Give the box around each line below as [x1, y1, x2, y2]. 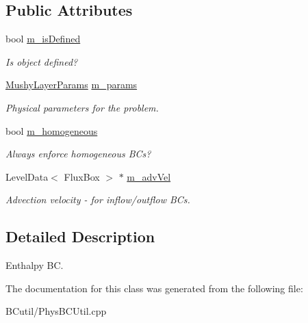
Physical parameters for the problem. [5, 100, 159, 114]
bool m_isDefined [5, 31, 81, 46]
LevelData [5, 169, 49, 183]
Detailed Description [5, 226, 155, 247]
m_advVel [127, 169, 171, 183]
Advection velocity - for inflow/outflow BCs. [5, 192, 190, 207]
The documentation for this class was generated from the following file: [5, 281, 303, 295]
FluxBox [64, 169, 100, 183]
